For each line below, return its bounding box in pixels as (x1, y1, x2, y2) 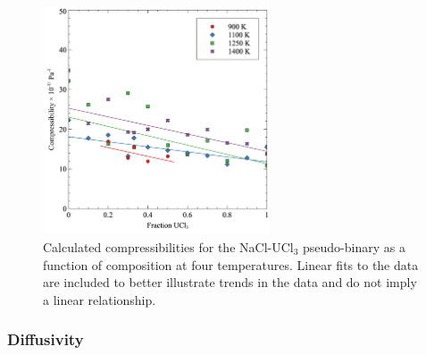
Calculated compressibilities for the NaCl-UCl (43, 237, 294, 256)
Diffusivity (7, 328, 84, 351)
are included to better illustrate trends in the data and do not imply (43, 273, 417, 292)
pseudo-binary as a (303, 237, 405, 256)
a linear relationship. (43, 290, 156, 309)
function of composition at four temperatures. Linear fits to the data (43, 255, 419, 274)
